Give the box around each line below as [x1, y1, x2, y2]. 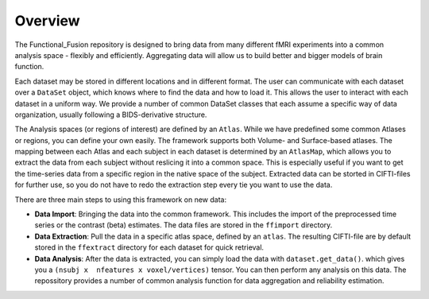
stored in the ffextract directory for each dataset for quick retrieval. [34, 243, 265, 252]
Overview [14, 12, 80, 29]
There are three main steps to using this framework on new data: [14, 195, 226, 204]
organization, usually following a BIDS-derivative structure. [14, 110, 207, 119]
